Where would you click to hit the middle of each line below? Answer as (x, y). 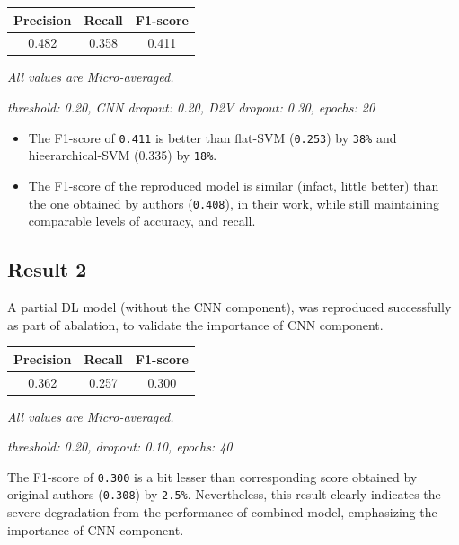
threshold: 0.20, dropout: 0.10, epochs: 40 (120, 447)
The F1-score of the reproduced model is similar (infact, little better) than (234, 185)
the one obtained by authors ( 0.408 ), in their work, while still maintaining (234, 203)
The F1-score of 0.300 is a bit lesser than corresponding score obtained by (212, 476)
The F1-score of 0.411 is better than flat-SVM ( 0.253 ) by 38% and (212, 137)
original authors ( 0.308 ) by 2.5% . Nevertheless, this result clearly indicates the (224, 494)
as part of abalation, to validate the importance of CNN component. (195, 324)
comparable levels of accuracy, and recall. (142, 221)
